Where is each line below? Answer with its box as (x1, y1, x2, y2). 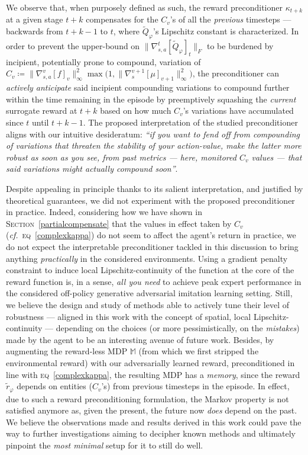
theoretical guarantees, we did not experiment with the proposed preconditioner (6, 194, 295, 206)
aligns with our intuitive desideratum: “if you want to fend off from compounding (6, 127, 300, 140)
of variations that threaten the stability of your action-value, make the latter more (6, 139, 301, 152)
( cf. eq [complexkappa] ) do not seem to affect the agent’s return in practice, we (6, 229, 296, 241)
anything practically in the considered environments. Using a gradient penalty (6, 252, 288, 264)
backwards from (6, 25, 63, 37)
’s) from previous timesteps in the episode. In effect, (101, 380, 290, 392)
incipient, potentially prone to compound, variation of (6, 55, 201, 68)
